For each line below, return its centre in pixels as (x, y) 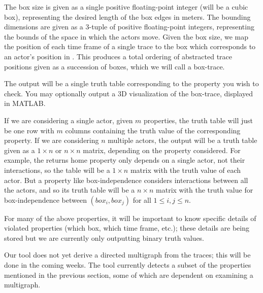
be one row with (29, 130)
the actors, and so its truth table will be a (70, 190)
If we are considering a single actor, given (69, 120)
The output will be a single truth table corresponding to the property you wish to (131, 83)
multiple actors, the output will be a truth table (183, 140)
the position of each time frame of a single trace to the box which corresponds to (130, 46)
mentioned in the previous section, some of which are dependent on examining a (129, 274)
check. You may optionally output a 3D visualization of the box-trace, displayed (129, 93)
